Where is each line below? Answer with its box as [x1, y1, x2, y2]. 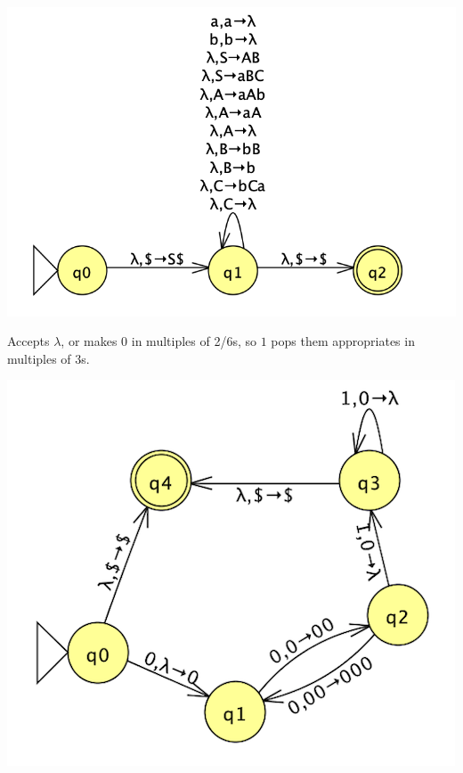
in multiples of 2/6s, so [131, 332, 256, 350]
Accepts [7, 332, 50, 350]
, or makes [61, 332, 118, 350]
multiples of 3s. [7, 349, 90, 367]
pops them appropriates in [271, 332, 415, 350]
